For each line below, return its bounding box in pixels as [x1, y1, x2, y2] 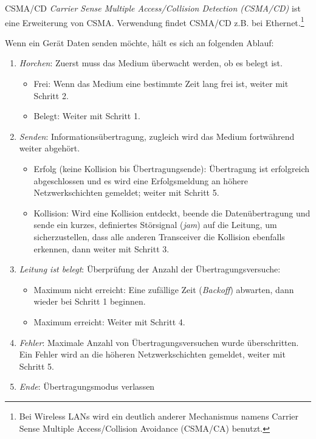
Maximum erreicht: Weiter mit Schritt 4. [33, 315, 185, 328]
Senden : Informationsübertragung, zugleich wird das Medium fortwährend [19, 130, 295, 142]
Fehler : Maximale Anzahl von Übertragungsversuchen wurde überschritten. [19, 336, 299, 348]
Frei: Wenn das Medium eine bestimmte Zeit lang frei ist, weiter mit [33, 77, 289, 90]
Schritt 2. [33, 89, 69, 102]
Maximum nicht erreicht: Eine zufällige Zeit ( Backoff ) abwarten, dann [33, 283, 294, 296]
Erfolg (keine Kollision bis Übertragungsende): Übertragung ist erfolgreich [33, 162, 310, 175]
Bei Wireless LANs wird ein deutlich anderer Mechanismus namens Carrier [19, 409, 298, 422]
